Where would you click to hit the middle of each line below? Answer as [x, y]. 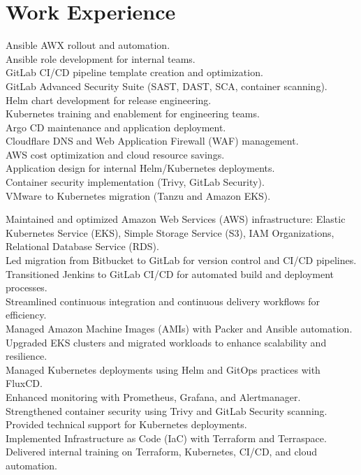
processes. [27, 287]
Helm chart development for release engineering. [109, 100]
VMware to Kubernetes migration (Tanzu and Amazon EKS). [138, 195]
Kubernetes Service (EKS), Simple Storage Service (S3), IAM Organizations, [170, 232]
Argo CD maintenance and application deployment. [116, 127]
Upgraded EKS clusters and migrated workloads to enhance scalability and [166, 342]
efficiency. [26, 315]
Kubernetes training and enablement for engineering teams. [133, 114]
